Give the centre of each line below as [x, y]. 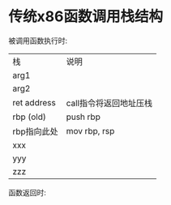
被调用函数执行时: [38, 41]
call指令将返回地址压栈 [109, 103]
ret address [34, 102]
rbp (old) [29, 117]
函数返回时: [28, 192]
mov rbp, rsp [90, 130]
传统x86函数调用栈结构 [86, 17]
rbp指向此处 [35, 131]
